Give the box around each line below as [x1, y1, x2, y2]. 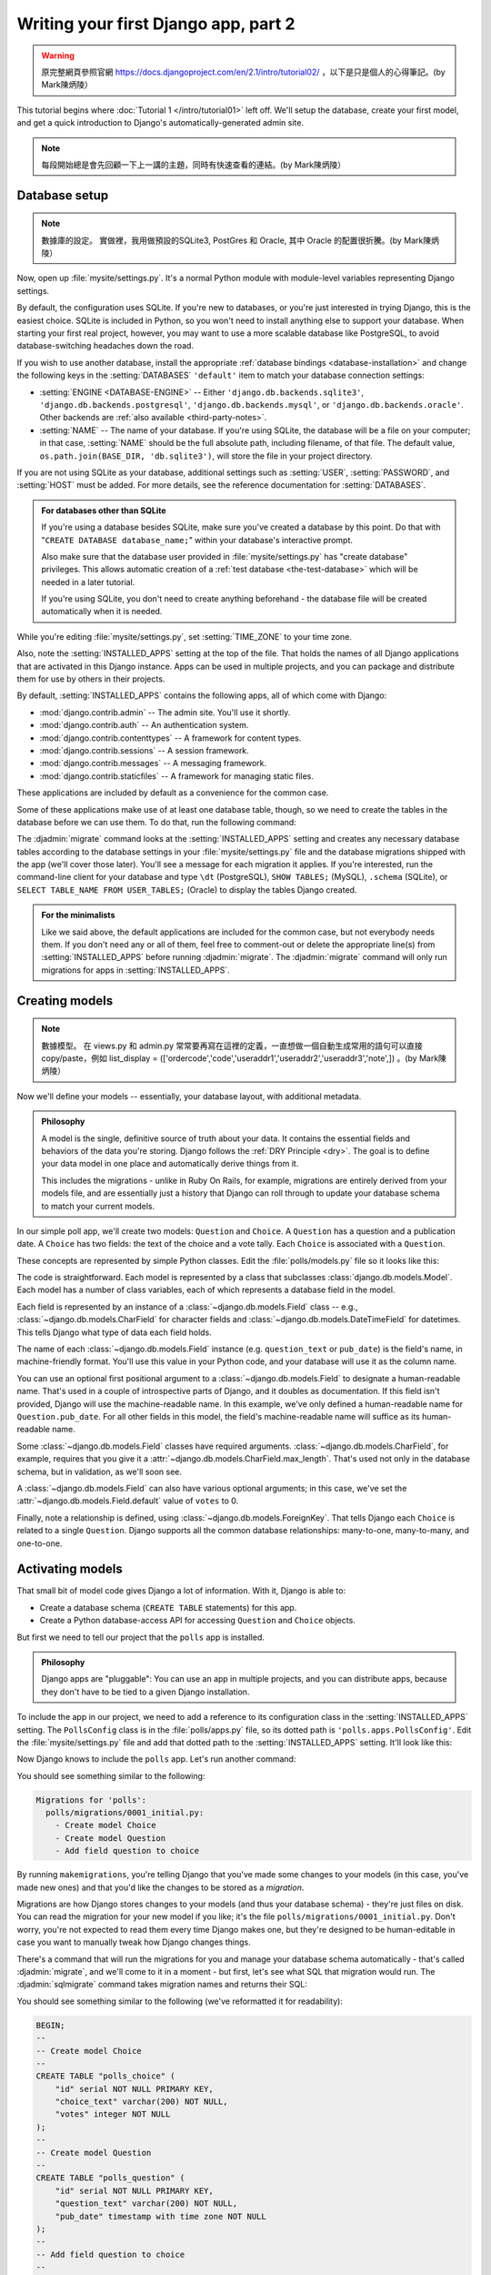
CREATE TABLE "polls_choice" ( [35, 2071, 176, 2081]
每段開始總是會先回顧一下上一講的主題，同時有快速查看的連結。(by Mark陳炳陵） [41, 159, 346, 170]
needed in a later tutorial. [41, 576, 135, 587]
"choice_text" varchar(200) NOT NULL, [55, 2097, 228, 2107]
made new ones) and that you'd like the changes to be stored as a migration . [16, 1882, 305, 1893]
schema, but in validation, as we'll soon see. [16, 1466, 182, 1477]
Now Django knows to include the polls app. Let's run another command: [16, 1754, 296, 1764]
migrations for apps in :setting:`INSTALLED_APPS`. [41, 965, 231, 976]
